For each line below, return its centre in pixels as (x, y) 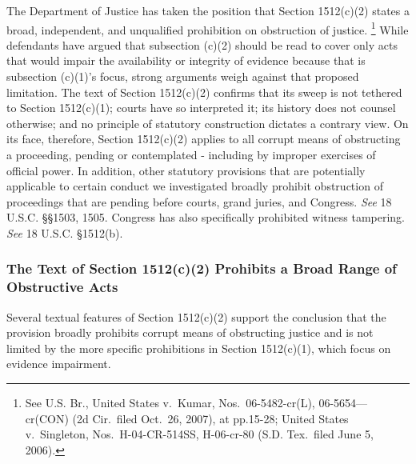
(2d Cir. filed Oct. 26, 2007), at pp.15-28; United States (210, 418)
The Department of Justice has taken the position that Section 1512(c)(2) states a (208, 10)
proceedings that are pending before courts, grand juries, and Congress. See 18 (199, 201)
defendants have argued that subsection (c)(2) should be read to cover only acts (202, 44)
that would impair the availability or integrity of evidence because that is (186, 60)
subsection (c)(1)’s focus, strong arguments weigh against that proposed (183, 76)
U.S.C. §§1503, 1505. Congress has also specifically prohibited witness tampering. (206, 217)
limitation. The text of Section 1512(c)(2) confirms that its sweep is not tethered (204, 92)
